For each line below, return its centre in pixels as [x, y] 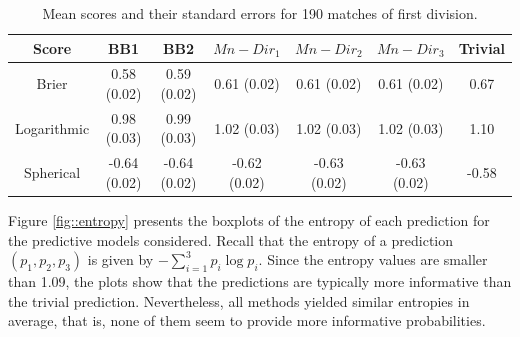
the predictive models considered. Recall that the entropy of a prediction [231, 239]
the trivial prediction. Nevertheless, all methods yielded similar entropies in [239, 300]
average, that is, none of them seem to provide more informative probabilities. [247, 320]
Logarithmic [52, 127]
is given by [120, 259]
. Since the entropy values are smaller [373, 259]
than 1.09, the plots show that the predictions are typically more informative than [260, 281]
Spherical [52, 172]
